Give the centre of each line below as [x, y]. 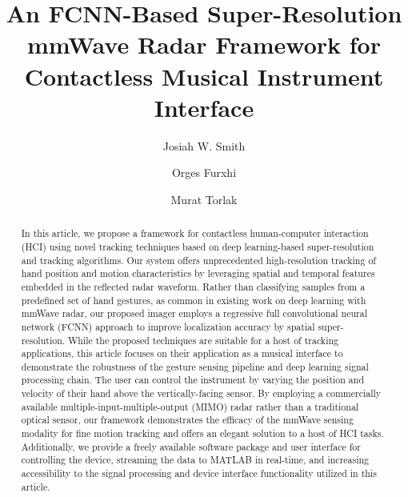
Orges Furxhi [204, 172]
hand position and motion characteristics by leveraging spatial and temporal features [198, 273]
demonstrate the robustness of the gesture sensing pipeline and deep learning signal [195, 366]
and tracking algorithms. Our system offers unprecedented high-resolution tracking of [198, 260]
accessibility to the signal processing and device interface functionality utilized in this [199, 473]
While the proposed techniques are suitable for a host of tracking [204, 340]
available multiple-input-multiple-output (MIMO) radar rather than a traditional [190, 406]
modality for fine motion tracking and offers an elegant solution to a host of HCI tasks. [202, 433]
